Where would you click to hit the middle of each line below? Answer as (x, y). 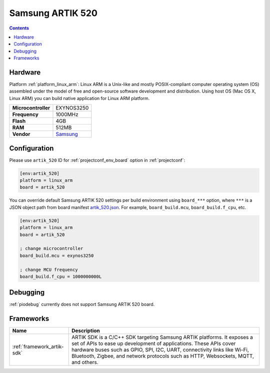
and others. (85, 362)
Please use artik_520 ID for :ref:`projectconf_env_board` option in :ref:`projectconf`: (97, 160)
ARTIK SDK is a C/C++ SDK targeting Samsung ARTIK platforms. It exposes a (162, 337)
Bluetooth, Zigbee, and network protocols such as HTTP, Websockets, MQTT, (163, 356)
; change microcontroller (51, 248)
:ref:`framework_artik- (38, 346)
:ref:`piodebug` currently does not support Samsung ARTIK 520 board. (82, 304)
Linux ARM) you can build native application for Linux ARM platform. (79, 98)
